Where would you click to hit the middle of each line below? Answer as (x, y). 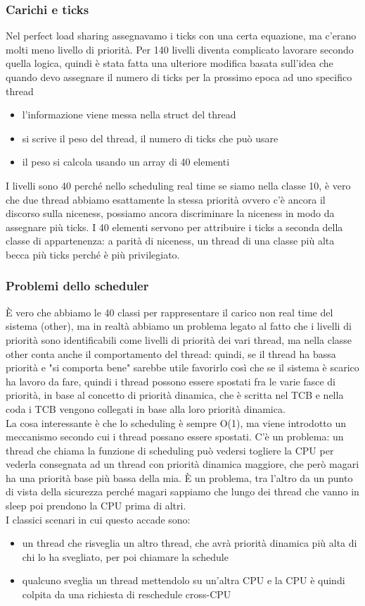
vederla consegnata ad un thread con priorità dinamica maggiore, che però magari (182, 464)
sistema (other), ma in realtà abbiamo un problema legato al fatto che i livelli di (179, 326)
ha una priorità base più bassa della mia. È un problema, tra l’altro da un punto (179, 477)
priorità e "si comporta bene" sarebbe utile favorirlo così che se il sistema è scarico (182, 367)
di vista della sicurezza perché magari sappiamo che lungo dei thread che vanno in (182, 491)
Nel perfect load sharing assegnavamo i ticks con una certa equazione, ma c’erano (181, 36)
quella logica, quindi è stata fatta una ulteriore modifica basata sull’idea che (169, 63)
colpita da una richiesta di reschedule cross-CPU (127, 594)
